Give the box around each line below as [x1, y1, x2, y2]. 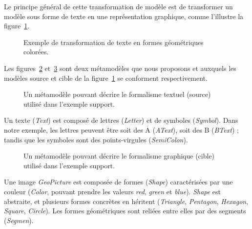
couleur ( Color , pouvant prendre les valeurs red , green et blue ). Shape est [4, 186, 221, 196]
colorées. [23, 46, 49, 57]
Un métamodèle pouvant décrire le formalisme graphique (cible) [23, 151, 215, 161]
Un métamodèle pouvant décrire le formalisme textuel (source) [23, 89, 211, 99]
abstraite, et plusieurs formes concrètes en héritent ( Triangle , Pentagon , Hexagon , [4, 196, 249, 206]
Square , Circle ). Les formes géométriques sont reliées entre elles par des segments [4, 206, 246, 216]
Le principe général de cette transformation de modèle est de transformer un [4, 1, 233, 11]
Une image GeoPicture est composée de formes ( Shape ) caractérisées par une [4, 177, 233, 187]
